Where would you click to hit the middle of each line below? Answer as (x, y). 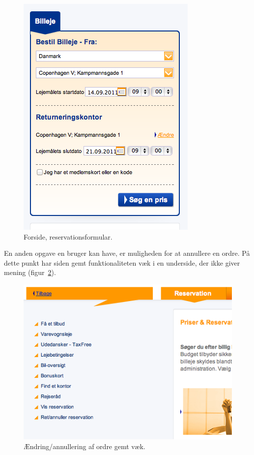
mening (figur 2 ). (30, 272)
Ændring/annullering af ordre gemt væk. (85, 446)
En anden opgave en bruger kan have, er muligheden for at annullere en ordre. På (127, 253)
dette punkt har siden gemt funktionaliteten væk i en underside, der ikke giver (122, 262)
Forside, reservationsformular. (68, 236)
